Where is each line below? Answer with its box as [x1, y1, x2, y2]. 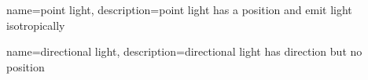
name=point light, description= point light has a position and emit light [6, 2, 352, 17]
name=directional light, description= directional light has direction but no [6, 43, 362, 60]
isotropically [6, 16, 65, 33]
